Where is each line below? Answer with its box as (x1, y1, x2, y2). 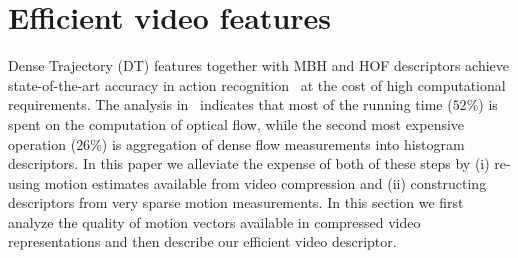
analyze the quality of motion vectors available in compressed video (8, 211, 421, 232)
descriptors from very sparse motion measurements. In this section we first (8, 192, 464, 213)
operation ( (8, 133, 77, 154)
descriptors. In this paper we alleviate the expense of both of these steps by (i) (8, 153, 490, 174)
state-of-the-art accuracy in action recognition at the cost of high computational (8, 74, 506, 95)
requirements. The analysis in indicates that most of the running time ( (8, 94, 453, 115)
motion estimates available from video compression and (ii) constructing (44, 172, 487, 193)
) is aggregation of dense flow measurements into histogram (101, 133, 465, 154)
